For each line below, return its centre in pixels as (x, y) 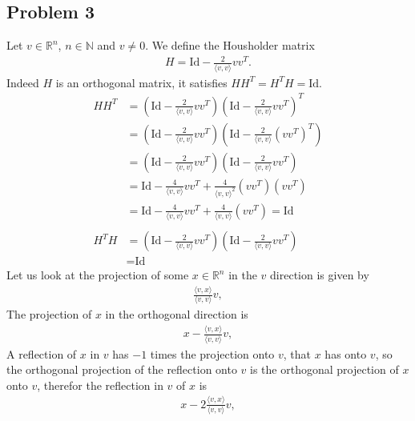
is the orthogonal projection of (324, 369)
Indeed (23, 82)
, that (297, 353)
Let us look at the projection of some (98, 275)
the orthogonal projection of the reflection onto (122, 369)
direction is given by (320, 275)
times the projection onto (212, 353)
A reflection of (42, 353)
